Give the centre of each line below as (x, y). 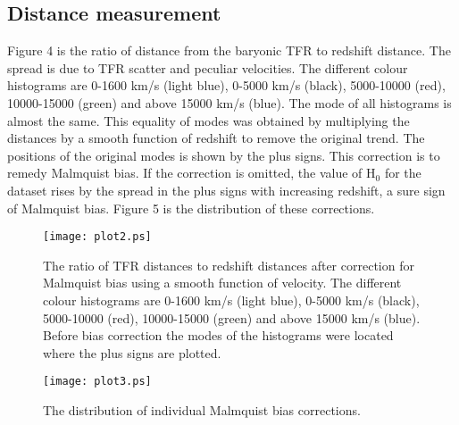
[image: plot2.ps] (97, 237)
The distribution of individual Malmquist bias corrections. (202, 410)
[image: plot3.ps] (97, 382)
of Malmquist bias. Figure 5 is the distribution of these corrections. (191, 208)
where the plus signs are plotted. (132, 352)
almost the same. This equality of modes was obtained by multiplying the (209, 120)
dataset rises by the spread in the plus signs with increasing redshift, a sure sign (226, 190)
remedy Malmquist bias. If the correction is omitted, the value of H (192, 173)
